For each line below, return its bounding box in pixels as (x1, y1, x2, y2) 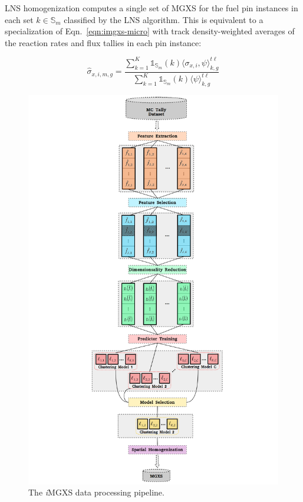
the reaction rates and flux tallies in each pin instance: (5, 36, 202, 48)
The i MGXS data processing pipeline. (28, 486, 164, 498)
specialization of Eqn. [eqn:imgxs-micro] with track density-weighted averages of (5, 25, 295, 37)
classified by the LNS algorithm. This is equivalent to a (64, 13, 264, 25)
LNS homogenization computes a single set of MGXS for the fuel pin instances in (5, 2, 298, 14)
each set (5, 13, 34, 25)
